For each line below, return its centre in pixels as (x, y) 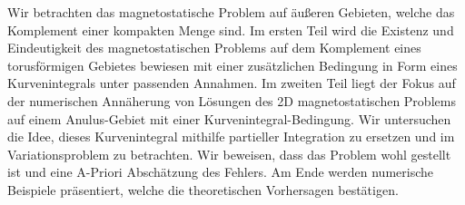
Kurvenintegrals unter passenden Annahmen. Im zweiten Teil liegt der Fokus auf (232, 83)
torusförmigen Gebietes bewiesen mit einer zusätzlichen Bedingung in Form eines (232, 65)
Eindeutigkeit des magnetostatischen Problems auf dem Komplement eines (214, 48)
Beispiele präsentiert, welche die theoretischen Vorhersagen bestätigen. (203, 189)
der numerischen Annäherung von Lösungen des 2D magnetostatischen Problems (232, 100)
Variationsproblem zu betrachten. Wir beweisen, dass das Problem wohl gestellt (229, 154)
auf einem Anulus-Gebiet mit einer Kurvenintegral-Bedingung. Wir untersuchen (229, 118)
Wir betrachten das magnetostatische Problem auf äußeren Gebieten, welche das (231, 12)
